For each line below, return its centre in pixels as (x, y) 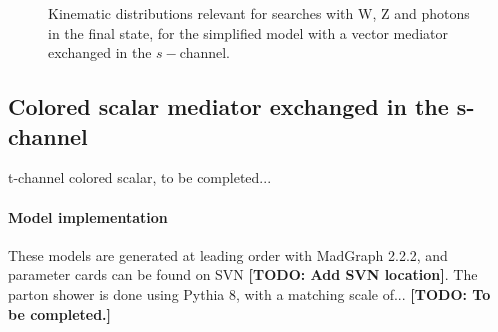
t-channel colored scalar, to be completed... (140, 177)
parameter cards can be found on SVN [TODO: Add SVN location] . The (243, 274)
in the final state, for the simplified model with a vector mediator (248, 32)
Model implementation (88, 216)
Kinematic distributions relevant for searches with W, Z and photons (259, 13)
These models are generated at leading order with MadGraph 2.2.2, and (228, 254)
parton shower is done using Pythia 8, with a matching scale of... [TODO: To (249, 293)
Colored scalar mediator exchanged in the (228, 106)
